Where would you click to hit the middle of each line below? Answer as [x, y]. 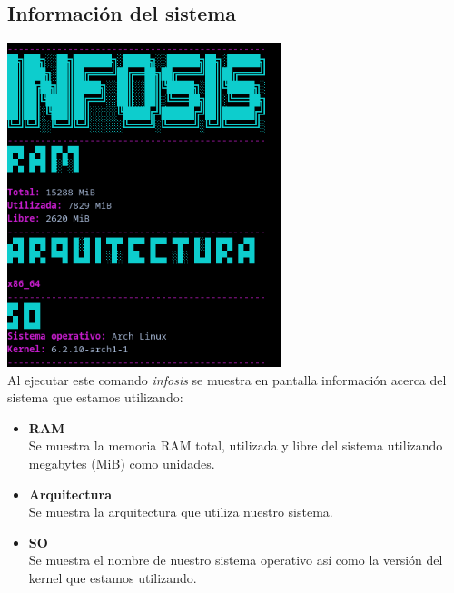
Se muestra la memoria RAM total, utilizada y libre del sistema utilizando [236, 445]
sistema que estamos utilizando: [95, 397]
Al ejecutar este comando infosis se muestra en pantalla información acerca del [227, 379]
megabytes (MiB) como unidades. [122, 464]
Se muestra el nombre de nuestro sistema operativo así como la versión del [236, 560]
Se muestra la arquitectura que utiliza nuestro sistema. [181, 512]
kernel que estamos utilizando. [113, 578]
